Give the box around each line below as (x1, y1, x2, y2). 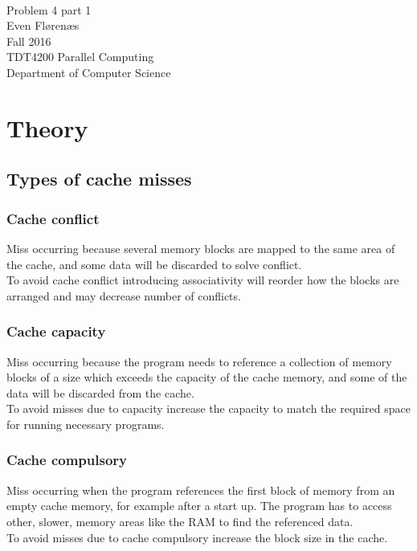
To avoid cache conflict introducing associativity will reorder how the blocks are (6, 271, 399, 288)
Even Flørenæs (6, 17, 80, 34)
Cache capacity (6, 321, 106, 341)
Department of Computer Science (6, 63, 171, 80)
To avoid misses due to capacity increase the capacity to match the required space (6, 400, 411, 417)
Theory (6, 111, 88, 144)
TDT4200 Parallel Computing (6, 48, 154, 65)
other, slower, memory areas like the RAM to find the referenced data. (6, 512, 354, 529)
